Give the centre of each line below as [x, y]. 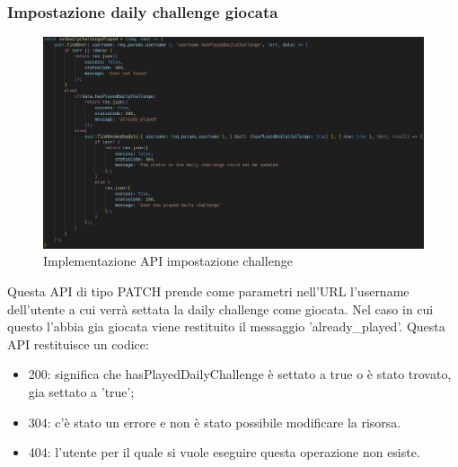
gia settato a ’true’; [81, 391]
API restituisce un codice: [78, 344]
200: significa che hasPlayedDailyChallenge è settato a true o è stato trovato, [240, 374]
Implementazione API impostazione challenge [168, 261]
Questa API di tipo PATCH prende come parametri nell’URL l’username [208, 291]
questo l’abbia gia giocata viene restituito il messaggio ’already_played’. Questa [226, 326]
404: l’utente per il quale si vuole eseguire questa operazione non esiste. [224, 452]
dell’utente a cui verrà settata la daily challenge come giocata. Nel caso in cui [220, 308]
